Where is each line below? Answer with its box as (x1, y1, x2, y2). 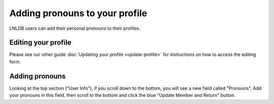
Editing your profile (9, 38, 72, 47)
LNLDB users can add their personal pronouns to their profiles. (9, 25, 141, 31)
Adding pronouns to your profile (9, 8, 147, 19)
